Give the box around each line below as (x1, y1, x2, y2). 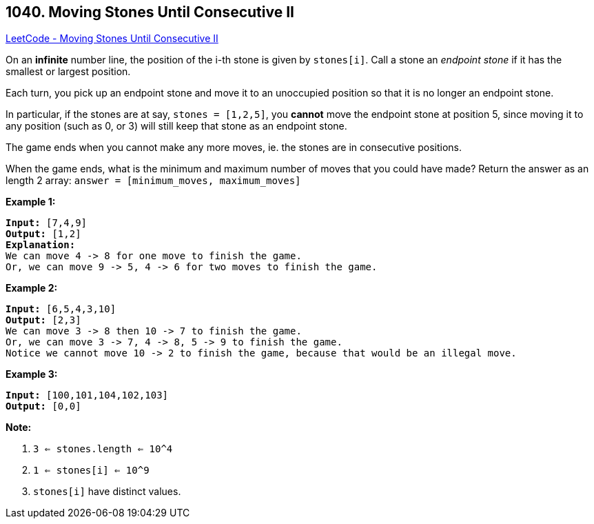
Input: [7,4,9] (6, 217, 88, 229)
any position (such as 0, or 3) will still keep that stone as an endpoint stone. (6, 120, 347, 132)
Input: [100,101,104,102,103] (6, 390, 169, 401)
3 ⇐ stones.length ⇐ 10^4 (33, 443, 173, 455)
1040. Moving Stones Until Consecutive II (6, 3, 294, 21)
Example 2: (6, 282, 58, 294)
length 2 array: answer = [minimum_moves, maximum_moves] (6, 174, 301, 187)
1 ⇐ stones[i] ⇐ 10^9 (33, 465, 150, 476)
